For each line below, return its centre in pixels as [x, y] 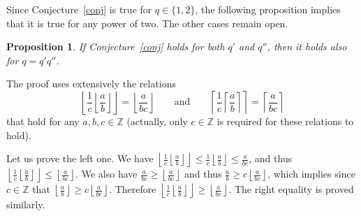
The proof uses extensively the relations [91, 84]
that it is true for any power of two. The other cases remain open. [147, 23]
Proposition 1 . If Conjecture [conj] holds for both [116, 46]
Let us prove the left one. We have [80, 158]
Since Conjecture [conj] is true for [79, 9]
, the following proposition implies [268, 9]
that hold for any [43, 121]
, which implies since [311, 174]
